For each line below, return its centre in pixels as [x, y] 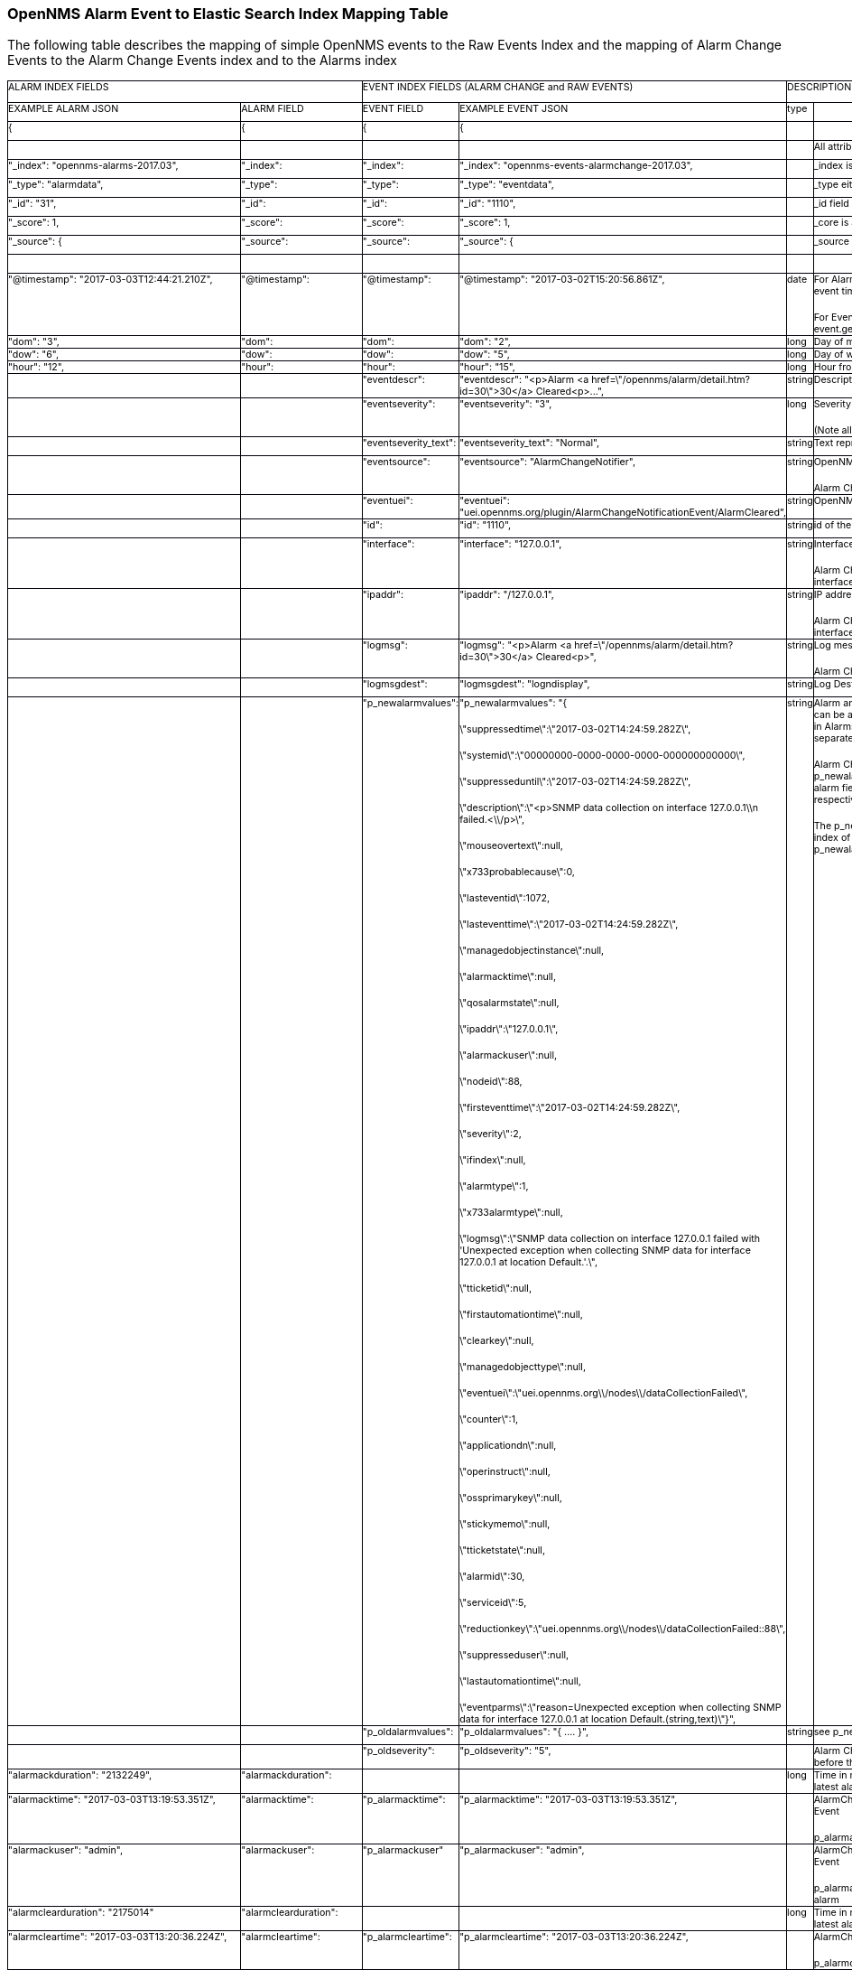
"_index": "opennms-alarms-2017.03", [93, 166]
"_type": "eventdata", [507, 185]
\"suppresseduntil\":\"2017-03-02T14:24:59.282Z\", [575, 782]
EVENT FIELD [393, 109]
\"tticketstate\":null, [503, 1551]
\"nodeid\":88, [491, 1082]
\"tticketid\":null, [496, 1289]
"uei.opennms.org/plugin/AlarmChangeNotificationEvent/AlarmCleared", [623, 513]
